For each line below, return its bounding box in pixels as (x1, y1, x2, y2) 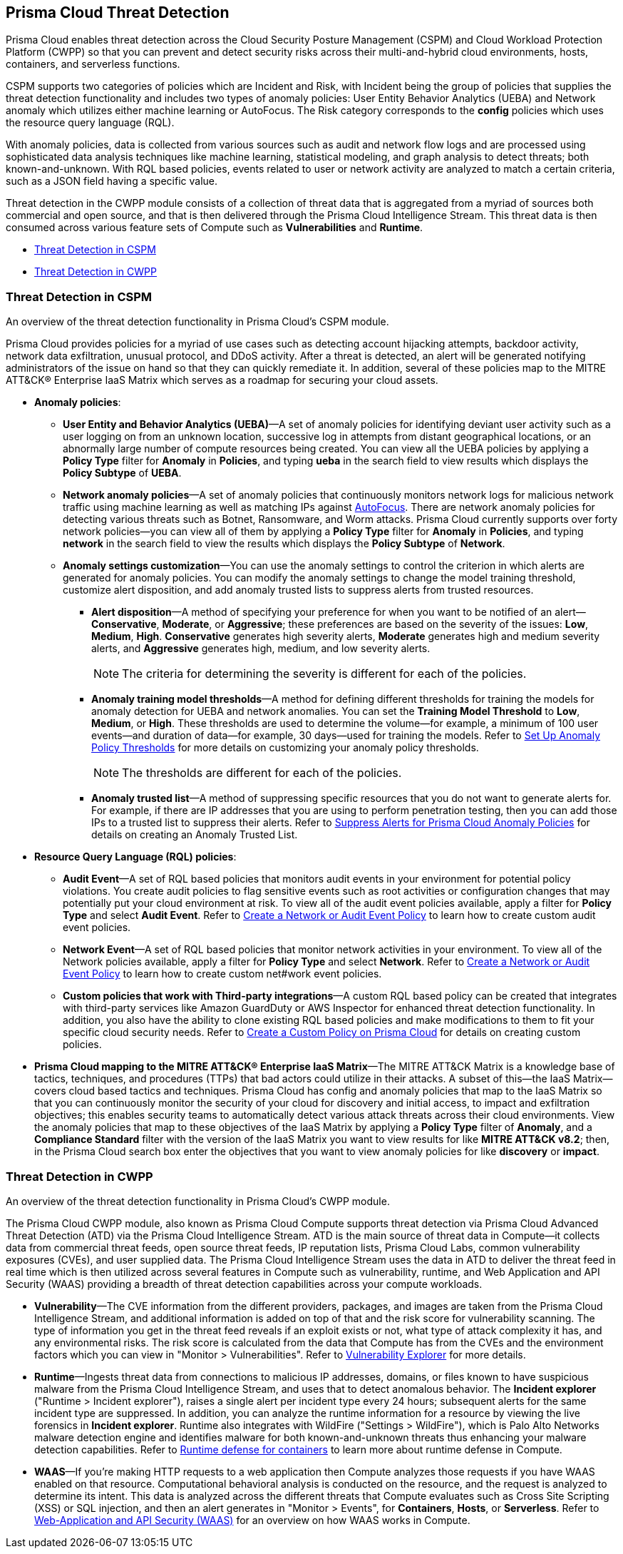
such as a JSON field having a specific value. (6, 175, 218, 188)
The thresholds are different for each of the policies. (122, 766, 402, 781)
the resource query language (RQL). (6, 116, 175, 129)
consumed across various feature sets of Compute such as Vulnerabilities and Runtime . (6, 221, 423, 234)
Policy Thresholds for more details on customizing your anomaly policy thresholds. (91, 741, 479, 754)
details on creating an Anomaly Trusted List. (91, 828, 298, 841)
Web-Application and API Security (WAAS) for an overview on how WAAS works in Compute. (34, 1513, 470, 1526)
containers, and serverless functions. (6, 58, 180, 71)
